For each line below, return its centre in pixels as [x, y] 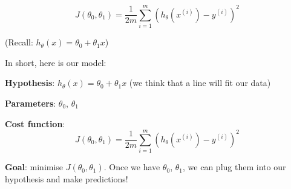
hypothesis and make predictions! [67, 178]
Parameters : [31, 103]
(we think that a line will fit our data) [200, 83]
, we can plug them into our [234, 167]
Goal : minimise [34, 167]
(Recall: [19, 42]
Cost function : [35, 123]
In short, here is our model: [56, 62]
